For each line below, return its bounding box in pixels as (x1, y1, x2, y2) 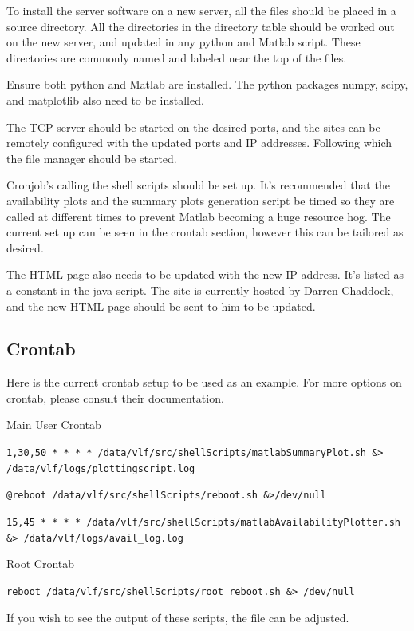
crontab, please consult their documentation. (6, 389, 224, 406)
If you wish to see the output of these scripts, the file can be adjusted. (6, 609, 349, 625)
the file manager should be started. (6, 149, 177, 166)
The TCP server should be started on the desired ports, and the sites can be (6, 118, 380, 135)
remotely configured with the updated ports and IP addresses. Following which (6, 134, 392, 151)
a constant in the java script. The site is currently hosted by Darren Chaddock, (6, 281, 394, 298)
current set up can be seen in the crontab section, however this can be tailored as (6, 224, 404, 240)
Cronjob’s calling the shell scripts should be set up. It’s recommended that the (6, 177, 390, 193)
